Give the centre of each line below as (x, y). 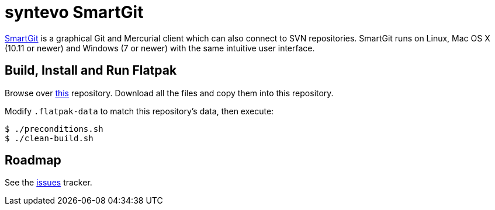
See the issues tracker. (49, 183)
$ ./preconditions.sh (54, 129)
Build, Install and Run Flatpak (91, 71)
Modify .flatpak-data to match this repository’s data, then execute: (139, 111)
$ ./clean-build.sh (49, 138)
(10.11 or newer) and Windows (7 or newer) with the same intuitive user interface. (160, 48)
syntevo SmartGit (74, 12)
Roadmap (33, 160)
